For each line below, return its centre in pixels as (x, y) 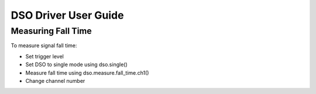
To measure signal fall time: (44, 46)
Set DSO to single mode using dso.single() (77, 65)
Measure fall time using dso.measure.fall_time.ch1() (87, 72)
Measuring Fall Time (51, 31)
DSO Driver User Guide (67, 15)
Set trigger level (45, 56)
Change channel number (55, 81)
